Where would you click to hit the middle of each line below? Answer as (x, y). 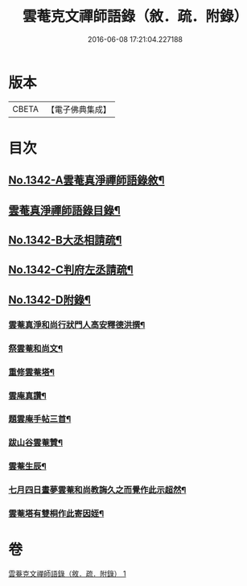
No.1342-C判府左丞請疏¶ (71, 270)
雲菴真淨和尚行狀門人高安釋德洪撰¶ (77, 324)
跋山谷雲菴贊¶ (35, 443)
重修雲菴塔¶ (31, 372)
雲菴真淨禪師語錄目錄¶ (64, 210)
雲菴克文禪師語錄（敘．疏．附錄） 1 (67, 574)
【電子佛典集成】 (78, 109)
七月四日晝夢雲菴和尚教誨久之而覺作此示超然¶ (97, 490)
